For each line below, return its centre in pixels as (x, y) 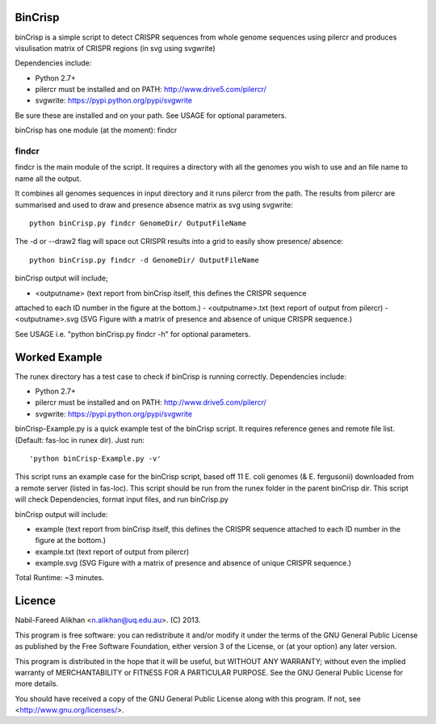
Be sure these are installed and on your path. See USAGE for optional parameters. (151, 115)
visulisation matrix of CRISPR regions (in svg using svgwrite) (115, 48)
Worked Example (59, 357)
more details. (37, 684)
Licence (36, 601)
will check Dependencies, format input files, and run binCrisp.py (122, 499)
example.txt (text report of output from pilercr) (112, 551)
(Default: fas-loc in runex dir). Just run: (80, 440)
